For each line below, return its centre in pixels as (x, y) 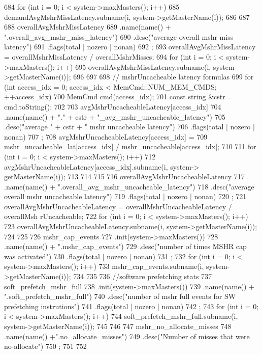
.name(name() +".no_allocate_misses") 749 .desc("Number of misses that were (127, 336)
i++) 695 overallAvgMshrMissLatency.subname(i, (134, 66)
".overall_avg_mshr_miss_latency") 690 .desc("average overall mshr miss (119, 36)
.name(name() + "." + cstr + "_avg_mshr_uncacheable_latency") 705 (115, 116)
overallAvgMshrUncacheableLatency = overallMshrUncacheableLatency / (118, 206)
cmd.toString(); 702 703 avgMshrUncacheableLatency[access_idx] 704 (113, 106)
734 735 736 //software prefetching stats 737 (143, 276)
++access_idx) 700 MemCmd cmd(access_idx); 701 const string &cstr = (119, 97)
